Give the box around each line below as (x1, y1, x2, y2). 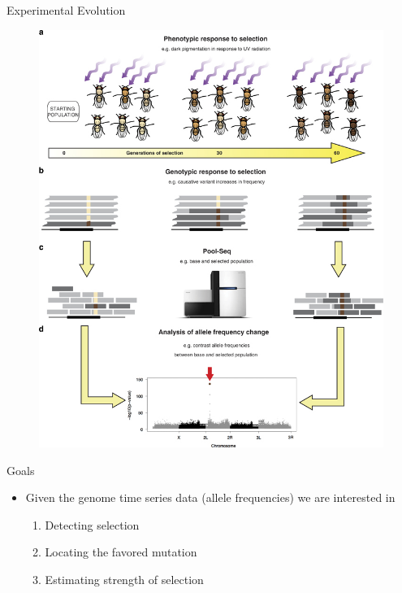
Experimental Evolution (6, 2, 126, 18)
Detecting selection (45, 516, 140, 533)
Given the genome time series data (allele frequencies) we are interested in (25, 489, 396, 506)
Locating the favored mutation (45, 543, 197, 560)
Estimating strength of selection (45, 570, 204, 587)
